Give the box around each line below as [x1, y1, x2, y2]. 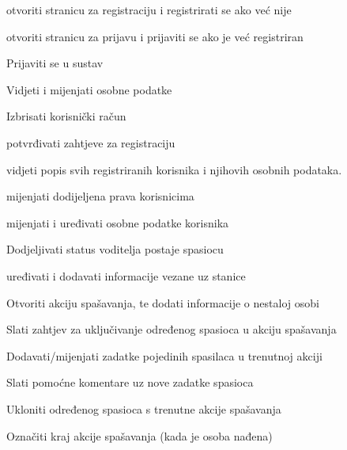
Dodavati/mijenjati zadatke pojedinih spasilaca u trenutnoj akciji [6, 347, 322, 364]
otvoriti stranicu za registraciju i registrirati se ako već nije [6, 2, 292, 17]
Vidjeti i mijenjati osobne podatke [6, 81, 172, 97]
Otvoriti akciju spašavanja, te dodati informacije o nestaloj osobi [6, 294, 319, 311]
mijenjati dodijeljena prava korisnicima [6, 188, 194, 204]
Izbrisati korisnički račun [6, 108, 126, 124]
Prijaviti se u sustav [6, 55, 104, 71]
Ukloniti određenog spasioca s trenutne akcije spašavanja [6, 400, 281, 417]
